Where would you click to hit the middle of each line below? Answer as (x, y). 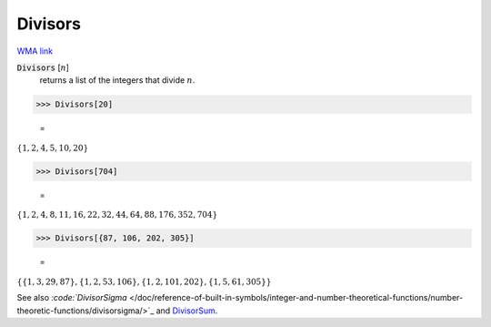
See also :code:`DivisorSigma (72, 298)
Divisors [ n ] (43, 67)
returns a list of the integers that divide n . (117, 80)
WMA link (35, 51)
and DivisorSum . (187, 311)
